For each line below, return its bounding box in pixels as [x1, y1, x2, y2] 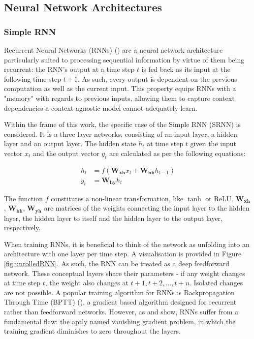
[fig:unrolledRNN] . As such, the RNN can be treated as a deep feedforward [4, 258, 230, 269]
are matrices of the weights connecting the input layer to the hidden [44, 203, 250, 213]
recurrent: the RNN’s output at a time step [4, 64, 135, 74]
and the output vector [33, 148, 99, 158]
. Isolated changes [190, 277, 243, 288]
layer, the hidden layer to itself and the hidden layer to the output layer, [4, 213, 222, 223]
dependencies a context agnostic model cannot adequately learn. [4, 102, 197, 113]
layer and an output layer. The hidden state [4, 138, 136, 149]
